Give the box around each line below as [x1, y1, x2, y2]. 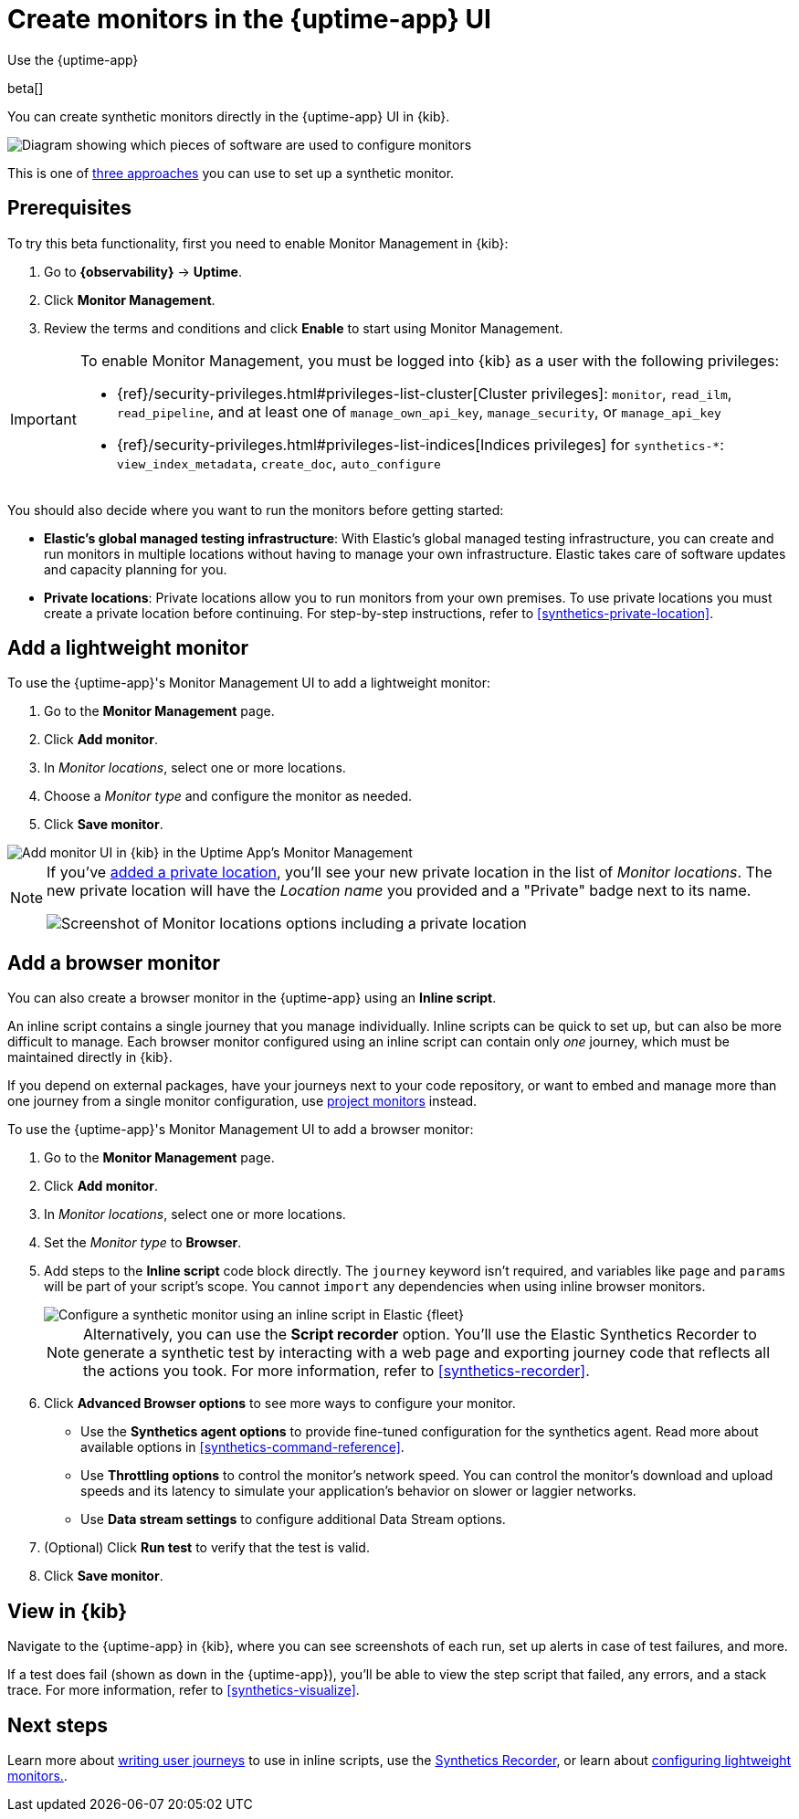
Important [10, 409, 77, 428]
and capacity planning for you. [44, 561, 227, 577]
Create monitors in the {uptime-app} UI [7, 4, 491, 35]
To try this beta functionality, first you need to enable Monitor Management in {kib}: [7, 235, 509, 251]
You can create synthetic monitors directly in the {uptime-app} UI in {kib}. [7, 108, 450, 124]
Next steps [7, 1713, 108, 1737]
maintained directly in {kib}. [7, 1049, 173, 1066]
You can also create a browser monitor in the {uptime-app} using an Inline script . [7, 990, 497, 1006]
